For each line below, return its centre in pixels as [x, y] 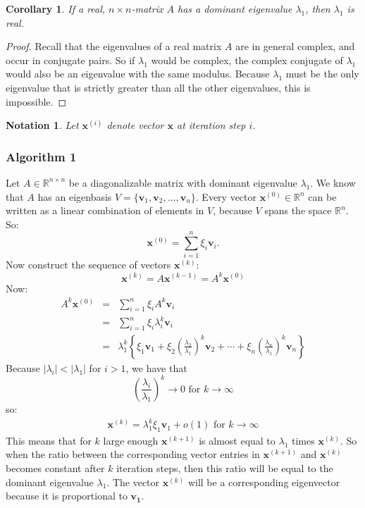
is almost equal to [237, 440]
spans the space [298, 210]
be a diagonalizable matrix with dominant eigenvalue [183, 182]
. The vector [133, 482]
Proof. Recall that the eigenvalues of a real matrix [114, 46]
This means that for [49, 440]
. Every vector [226, 196]
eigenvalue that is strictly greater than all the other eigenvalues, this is [158, 87]
